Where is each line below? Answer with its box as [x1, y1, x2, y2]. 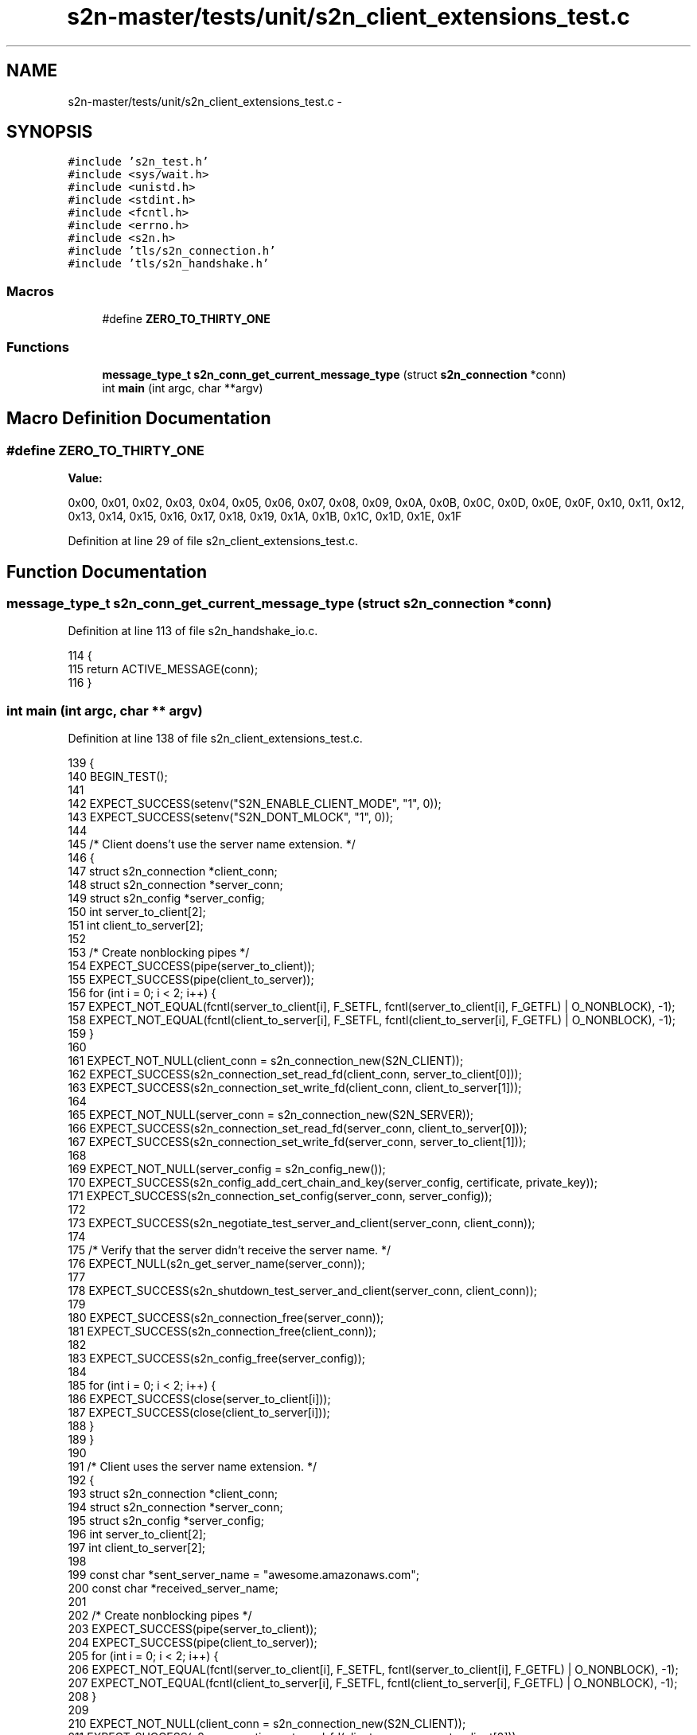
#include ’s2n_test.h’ [68, 155, 209, 169]
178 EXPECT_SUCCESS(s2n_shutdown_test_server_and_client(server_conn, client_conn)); [68, 1284, 538, 1298]
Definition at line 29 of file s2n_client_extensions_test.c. [68, 534, 358, 548]
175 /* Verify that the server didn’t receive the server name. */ [68, 1243, 391, 1257]
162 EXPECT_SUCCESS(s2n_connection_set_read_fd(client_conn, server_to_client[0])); [68, 1067, 522, 1082]
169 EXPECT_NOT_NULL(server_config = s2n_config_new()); [68, 1162, 386, 1176]
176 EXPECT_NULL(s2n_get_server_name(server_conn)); [68, 1257, 365, 1271]
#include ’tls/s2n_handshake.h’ [68, 257, 270, 271]
